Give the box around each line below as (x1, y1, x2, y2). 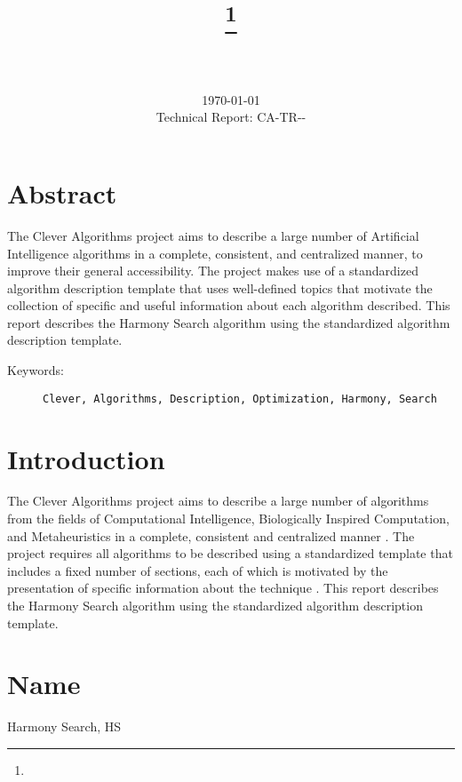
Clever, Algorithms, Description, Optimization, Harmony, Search (43, 392, 437, 405)
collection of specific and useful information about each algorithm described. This (7, 296, 450, 315)
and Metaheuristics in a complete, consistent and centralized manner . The (7, 526, 415, 545)
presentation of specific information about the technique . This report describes (7, 579, 439, 597)
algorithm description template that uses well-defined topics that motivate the (7, 278, 433, 297)
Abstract (7, 174, 117, 211)
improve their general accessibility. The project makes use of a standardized (7, 261, 418, 280)
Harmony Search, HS (7, 717, 122, 736)
